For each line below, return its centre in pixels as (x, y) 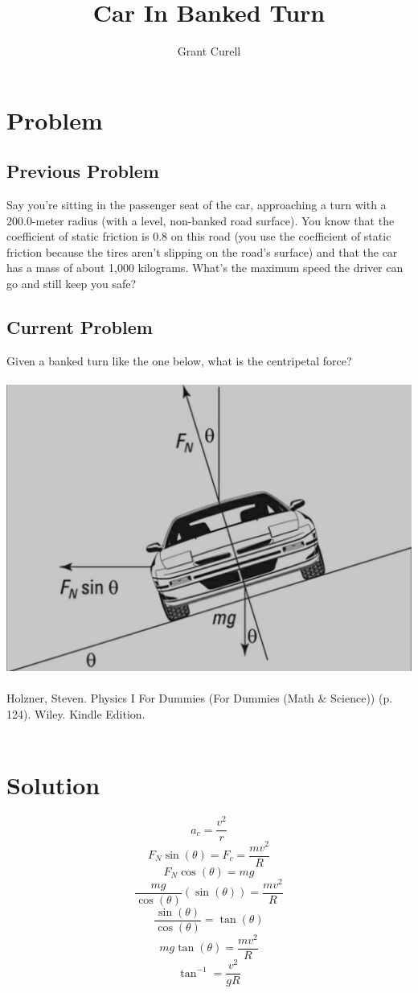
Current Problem (80, 327)
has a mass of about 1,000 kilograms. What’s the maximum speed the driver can (205, 268)
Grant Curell (209, 51)
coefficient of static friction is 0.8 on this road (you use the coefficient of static (199, 236)
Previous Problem (83, 171)
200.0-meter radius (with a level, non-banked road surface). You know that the (201, 220)
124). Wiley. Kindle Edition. (76, 714)
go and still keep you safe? (72, 284)
